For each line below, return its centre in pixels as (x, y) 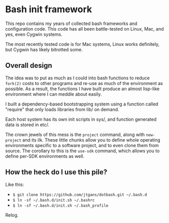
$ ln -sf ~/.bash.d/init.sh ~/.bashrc (54, 200)
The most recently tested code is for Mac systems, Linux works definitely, (82, 44)
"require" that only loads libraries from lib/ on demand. (62, 109)
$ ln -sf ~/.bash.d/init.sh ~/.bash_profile (60, 205)
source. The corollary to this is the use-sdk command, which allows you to (82, 151)
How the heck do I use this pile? (56, 172)
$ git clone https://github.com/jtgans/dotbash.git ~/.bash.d (80, 194)
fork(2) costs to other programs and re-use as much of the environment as (84, 83)
